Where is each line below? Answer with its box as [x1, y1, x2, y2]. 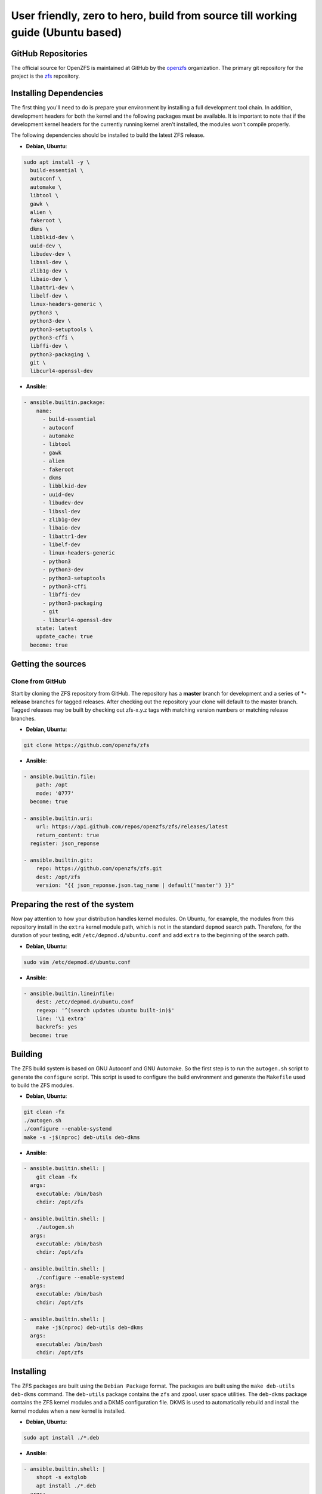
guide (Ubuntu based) [11, 26, 122, 39]
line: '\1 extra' [36, 1015, 87, 1022]
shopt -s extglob [36, 1474, 87, 1481]
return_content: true [36, 831, 100, 838]
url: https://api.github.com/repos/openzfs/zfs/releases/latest [36, 823, 228, 830]
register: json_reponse [30, 840, 100, 847]
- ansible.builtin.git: [23, 856, 94, 864]
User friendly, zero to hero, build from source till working [11, 9, 298, 22]
